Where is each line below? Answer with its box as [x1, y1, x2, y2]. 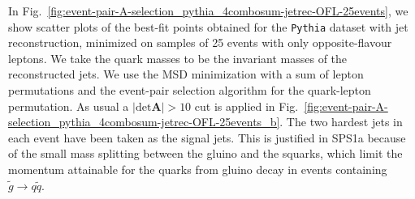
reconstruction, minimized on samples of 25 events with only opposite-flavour [8, 34, 392, 51]
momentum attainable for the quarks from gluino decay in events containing [8, 161, 387, 177]
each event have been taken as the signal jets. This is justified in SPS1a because [8, 129, 406, 146]
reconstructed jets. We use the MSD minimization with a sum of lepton [8, 66, 364, 83]
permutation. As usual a [8, 97, 129, 114]
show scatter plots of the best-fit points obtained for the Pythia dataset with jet [8, 18, 409, 35]
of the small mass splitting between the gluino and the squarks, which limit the [8, 145, 403, 162]
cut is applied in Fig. [194, 97, 299, 114]
